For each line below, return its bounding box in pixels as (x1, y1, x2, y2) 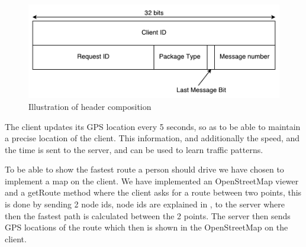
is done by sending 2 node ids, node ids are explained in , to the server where (5, 198, 285, 210)
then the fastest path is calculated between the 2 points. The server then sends (5, 209, 291, 222)
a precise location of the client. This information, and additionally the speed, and (5, 132, 300, 144)
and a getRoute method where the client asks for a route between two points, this (5, 186, 302, 199)
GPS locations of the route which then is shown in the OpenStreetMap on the (5, 221, 288, 233)
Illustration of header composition (28, 100, 152, 112)
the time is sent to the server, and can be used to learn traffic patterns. (5, 143, 263, 155)
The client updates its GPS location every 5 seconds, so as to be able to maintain (5, 120, 301, 132)
